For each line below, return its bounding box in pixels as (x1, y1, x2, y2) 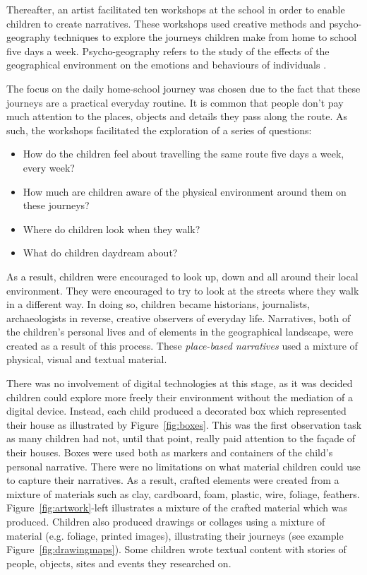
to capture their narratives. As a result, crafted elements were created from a (6, 473, 339, 487)
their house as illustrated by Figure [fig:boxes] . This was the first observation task (6, 417, 362, 432)
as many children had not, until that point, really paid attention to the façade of (6, 431, 356, 446)
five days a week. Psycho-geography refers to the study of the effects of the (6, 43, 330, 58)
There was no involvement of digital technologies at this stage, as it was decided (6, 376, 353, 391)
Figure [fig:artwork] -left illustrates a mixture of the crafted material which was (6, 500, 347, 515)
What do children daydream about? (23, 245, 178, 260)
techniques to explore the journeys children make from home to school (53, 30, 357, 45)
